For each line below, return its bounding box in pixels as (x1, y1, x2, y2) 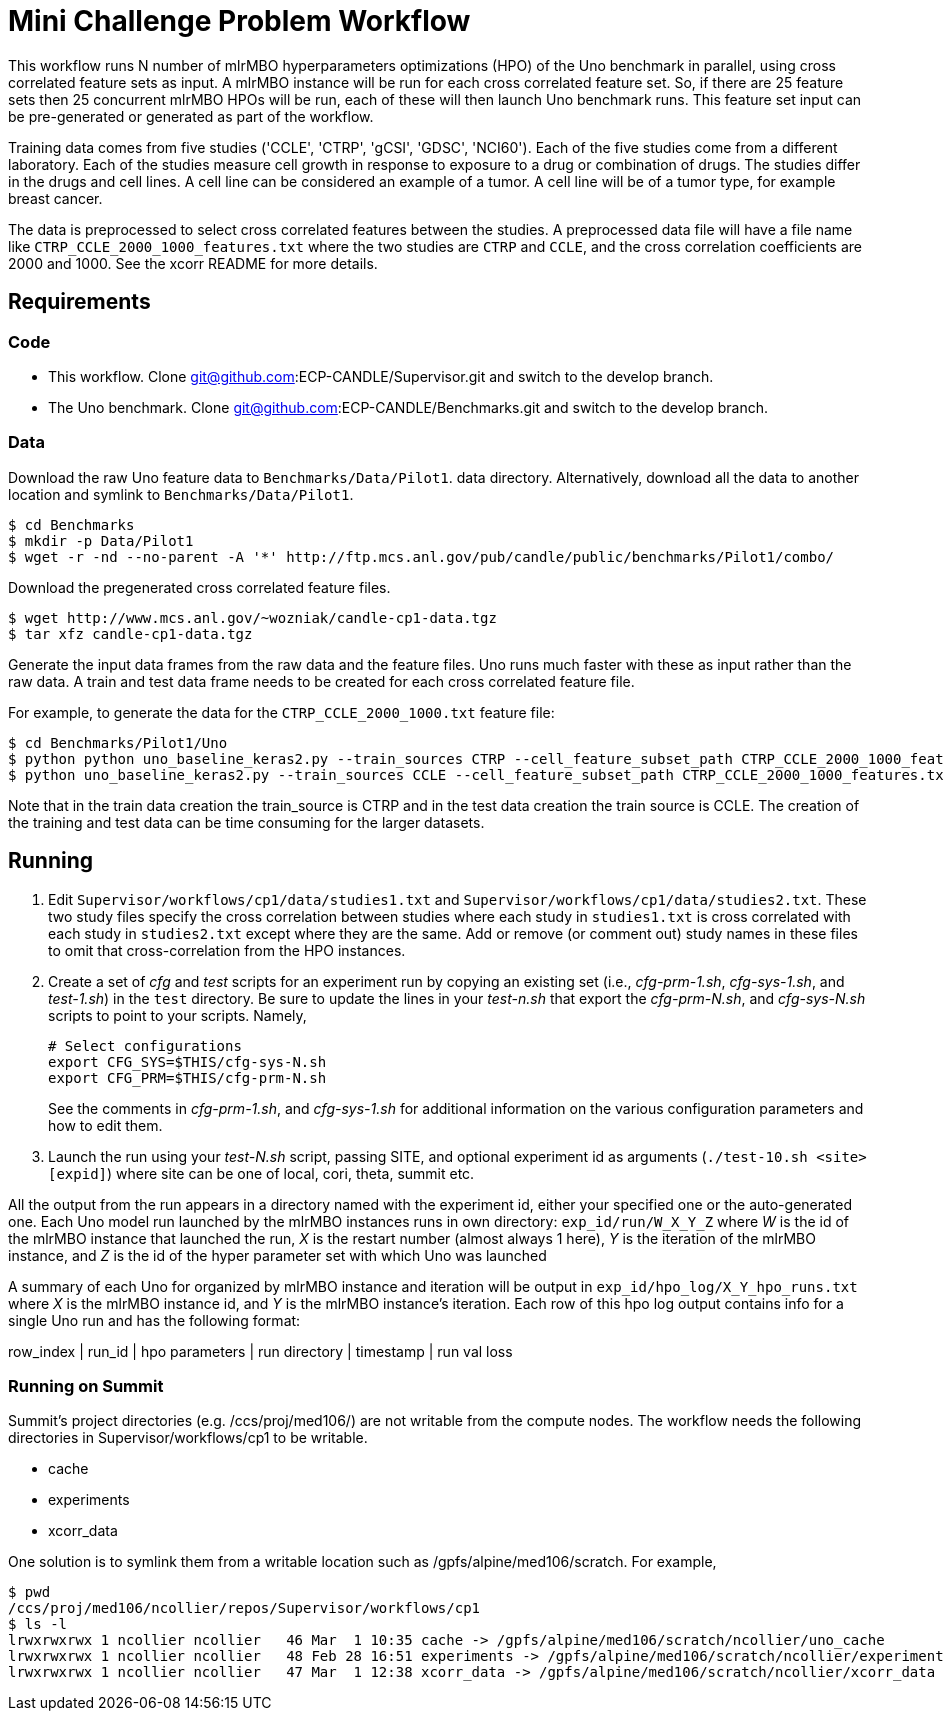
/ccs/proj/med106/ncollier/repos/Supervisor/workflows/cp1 (8, 1600, 481, 1617)
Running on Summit (8, 1375, 164, 1396)
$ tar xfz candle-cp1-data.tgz (8, 625, 253, 642)
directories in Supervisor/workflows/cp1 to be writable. (8, 1429, 368, 1447)
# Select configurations (48, 1037, 242, 1054)
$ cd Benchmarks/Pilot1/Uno (8, 734, 228, 751)
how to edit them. (48, 1116, 163, 1134)
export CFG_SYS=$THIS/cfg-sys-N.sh (48, 1053, 327, 1070)
